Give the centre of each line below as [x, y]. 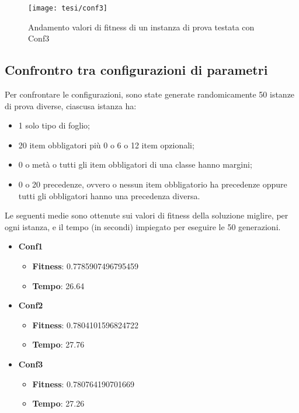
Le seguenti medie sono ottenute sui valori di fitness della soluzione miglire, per [147, 215]
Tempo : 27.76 [58, 344]
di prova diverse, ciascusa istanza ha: [71, 105]
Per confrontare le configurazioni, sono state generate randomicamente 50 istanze [150, 94]
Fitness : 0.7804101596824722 [85, 324]
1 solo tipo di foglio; [54, 125]
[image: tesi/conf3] [68, 8]
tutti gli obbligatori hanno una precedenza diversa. [109, 195]
